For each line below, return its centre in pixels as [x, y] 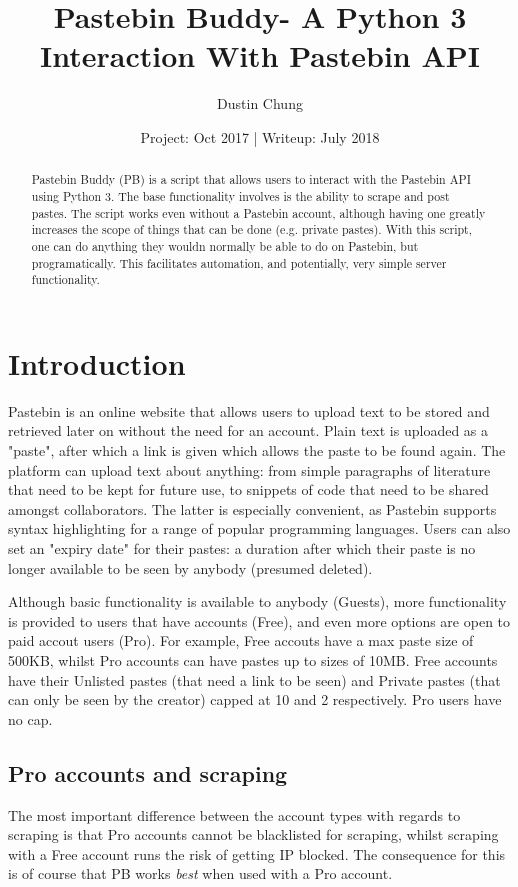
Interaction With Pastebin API [260, 55]
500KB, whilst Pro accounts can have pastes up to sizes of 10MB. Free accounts [253, 659]
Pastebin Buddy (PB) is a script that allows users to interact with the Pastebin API [251, 179]
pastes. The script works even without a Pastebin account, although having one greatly [258, 212]
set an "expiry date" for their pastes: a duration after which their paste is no [242, 547]
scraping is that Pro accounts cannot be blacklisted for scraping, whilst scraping [253, 834]
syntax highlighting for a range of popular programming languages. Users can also [259, 528]
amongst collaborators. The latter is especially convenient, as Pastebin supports [252, 508]
